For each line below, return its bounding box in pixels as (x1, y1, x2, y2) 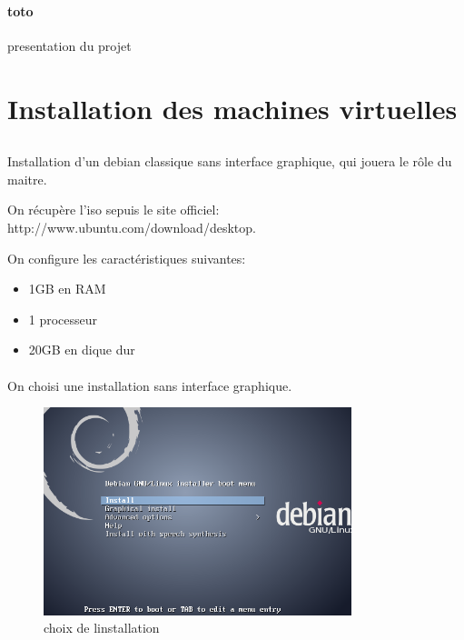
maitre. (7, 169, 47, 188)
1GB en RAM (28, 279, 106, 298)
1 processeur (28, 309, 98, 328)
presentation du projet (7, 35, 132, 55)
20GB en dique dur (28, 340, 135, 359)
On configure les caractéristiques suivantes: (7, 248, 246, 267)
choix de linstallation (44, 618, 160, 637)
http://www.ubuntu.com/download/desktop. (7, 217, 256, 236)
